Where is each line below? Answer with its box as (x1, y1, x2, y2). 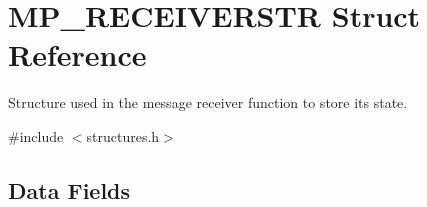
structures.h (86, 125, 160, 146)
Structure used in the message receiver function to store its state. (8, 92, 408, 113)
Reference (8, 34, 147, 75)
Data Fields (8, 174, 131, 205)
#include (8, 125, 64, 146)
